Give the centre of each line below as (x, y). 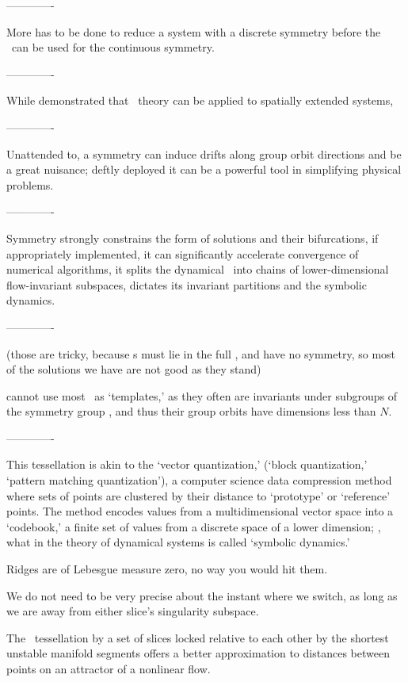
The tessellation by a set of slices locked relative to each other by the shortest (198, 637)
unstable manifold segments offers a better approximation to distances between (198, 653)
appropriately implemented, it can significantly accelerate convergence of (183, 253)
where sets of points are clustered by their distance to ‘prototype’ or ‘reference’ (198, 495)
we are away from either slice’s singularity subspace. (133, 611)
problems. (30, 184)
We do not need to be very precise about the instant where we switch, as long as (202, 595)
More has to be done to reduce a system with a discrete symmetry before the (194, 31)
